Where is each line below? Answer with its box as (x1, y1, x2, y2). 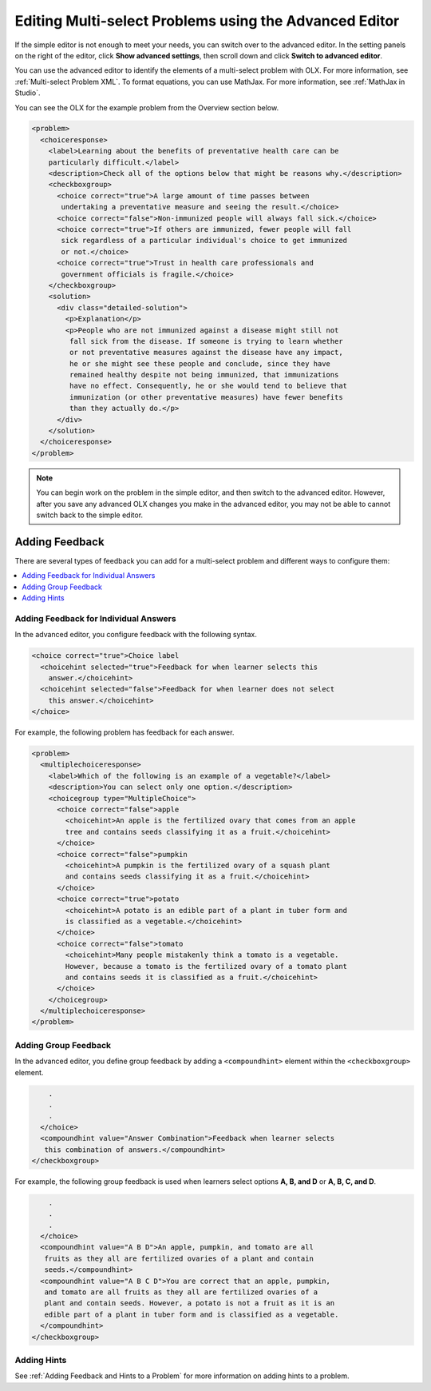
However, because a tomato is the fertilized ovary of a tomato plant (65, 962, 347, 971)
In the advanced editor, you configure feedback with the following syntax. (14, 630, 257, 640)
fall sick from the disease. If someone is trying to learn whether (69, 337, 343, 345)
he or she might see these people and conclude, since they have (69, 359, 331, 368)
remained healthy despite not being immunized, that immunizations (69, 370, 339, 380)
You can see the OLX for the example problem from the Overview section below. (14, 102, 279, 112)
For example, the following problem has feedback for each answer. (14, 727, 235, 737)
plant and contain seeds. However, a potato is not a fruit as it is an (44, 1299, 335, 1308)
